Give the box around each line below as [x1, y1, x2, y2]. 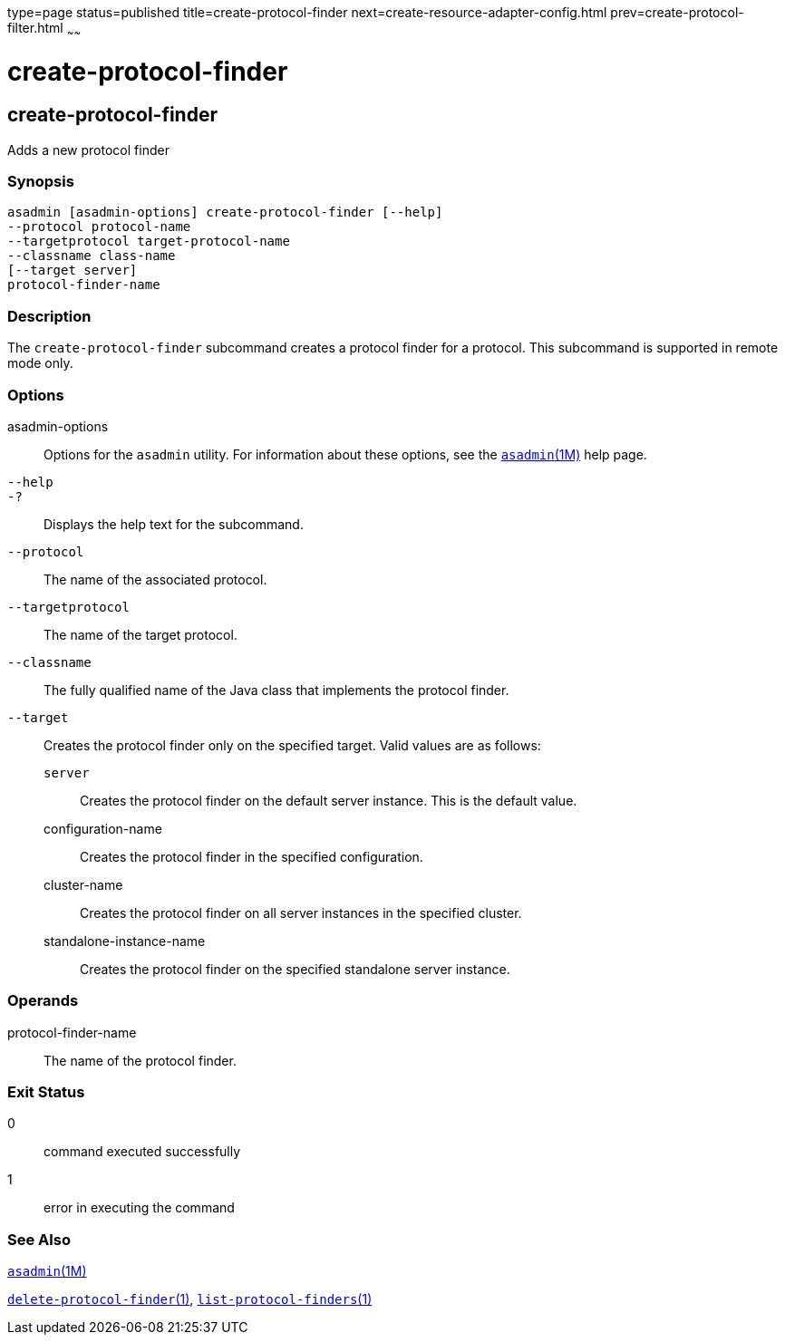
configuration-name [44, 820, 162, 836]
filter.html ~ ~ [7, 20, 82, 39]
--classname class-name [7, 248, 176, 264]
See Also [7, 1230, 71, 1249]
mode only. [7, 355, 73, 372]
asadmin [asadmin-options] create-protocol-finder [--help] [7, 205, 443, 220]
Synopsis [7, 172, 74, 191]
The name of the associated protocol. [44, 571, 267, 587]
